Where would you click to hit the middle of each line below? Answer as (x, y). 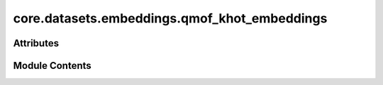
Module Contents (52, 66)
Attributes (36, 43)
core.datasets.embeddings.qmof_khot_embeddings (170, 18)
